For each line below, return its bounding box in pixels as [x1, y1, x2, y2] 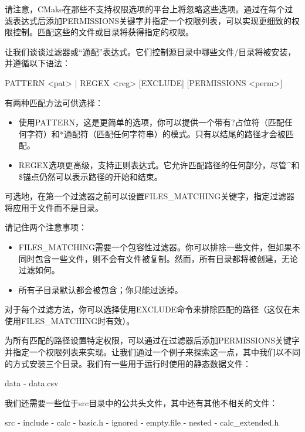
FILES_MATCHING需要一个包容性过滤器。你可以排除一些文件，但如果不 [18, 240, 300, 253]
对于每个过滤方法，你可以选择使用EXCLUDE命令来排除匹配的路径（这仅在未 [5, 303, 300, 315]
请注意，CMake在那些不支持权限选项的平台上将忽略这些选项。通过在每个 [5, 3, 285, 15]
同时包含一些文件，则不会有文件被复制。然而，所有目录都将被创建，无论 [18, 252, 298, 264]
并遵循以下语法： [5, 57, 70, 69]
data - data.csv [5, 377, 59, 389]
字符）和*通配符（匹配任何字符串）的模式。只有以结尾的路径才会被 [26, 127, 286, 140]
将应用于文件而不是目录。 [5, 201, 103, 213]
